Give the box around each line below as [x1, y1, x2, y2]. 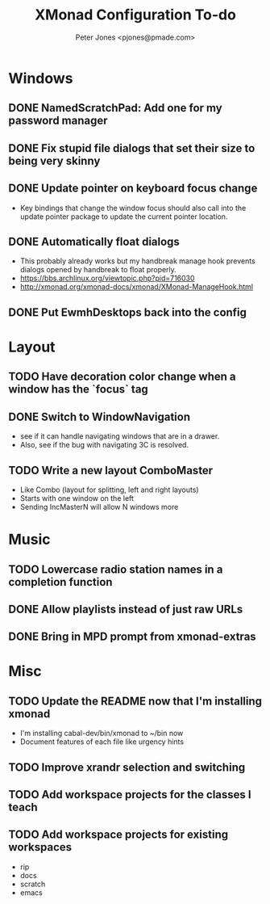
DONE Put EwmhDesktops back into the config [8, 305, 247, 319]
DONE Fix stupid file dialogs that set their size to [8, 141, 255, 155]
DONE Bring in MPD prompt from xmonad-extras [8, 630, 256, 644]
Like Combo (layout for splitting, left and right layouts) [19, 485, 199, 494]
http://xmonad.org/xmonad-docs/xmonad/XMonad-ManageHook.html [19, 282, 254, 292]
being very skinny [8, 153, 101, 167]
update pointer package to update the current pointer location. [19, 212, 228, 221]
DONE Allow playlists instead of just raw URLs [8, 602, 243, 616]
